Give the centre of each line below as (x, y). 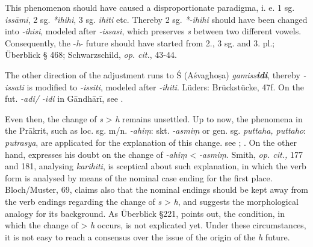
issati (14, 86)
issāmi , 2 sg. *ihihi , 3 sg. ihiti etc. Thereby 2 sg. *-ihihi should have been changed (156, 19)
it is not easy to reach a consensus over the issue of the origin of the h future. (147, 236)
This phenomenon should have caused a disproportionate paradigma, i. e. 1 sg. (150, 7)
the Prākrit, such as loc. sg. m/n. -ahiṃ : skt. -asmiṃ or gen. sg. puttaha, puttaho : (155, 130)
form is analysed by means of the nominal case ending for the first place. (139, 177)
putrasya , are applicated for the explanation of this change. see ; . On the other (151, 142)
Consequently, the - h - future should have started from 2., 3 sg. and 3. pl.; (140, 42)
